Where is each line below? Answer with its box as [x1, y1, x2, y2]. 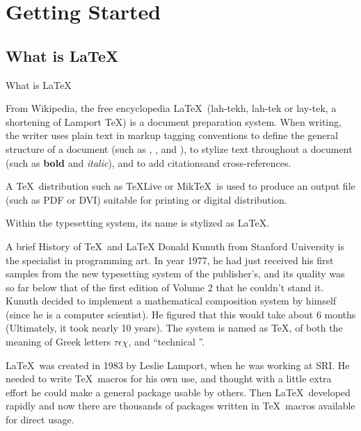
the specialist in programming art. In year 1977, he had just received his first [6, 252, 334, 267]
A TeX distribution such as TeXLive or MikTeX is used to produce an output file [6, 179, 355, 193]
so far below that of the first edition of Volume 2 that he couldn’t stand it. [6, 279, 324, 294]
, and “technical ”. [128, 334, 205, 349]
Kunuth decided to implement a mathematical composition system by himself [6, 293, 337, 308]
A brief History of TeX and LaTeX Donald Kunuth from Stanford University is [6, 238, 344, 253]
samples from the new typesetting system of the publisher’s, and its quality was [6, 266, 345, 281]
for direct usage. [6, 412, 74, 427]
